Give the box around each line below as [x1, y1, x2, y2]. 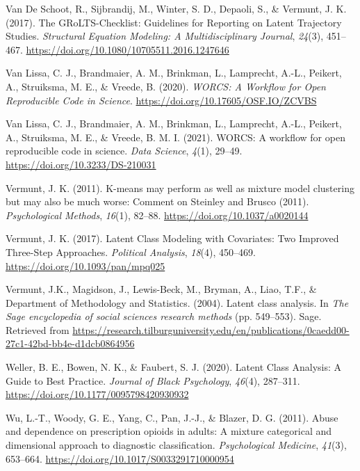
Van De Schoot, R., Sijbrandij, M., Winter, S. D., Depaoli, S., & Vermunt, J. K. [6, 1, 347, 15]
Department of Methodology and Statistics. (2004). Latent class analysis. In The [6, 295, 349, 310]
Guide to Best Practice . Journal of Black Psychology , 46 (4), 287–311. [6, 373, 300, 388]
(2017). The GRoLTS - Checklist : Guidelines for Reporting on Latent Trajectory [6, 15, 342, 29]
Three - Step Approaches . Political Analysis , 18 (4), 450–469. [6, 244, 256, 259]
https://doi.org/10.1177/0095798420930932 [6, 387, 189, 401]
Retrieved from [6, 322, 69, 337]
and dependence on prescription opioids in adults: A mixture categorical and [6, 424, 332, 438]
